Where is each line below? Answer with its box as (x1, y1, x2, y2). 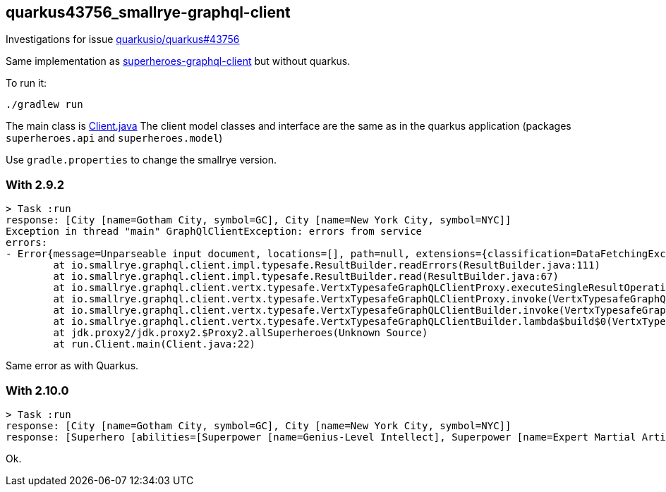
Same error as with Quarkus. (6, 359, 139, 372)
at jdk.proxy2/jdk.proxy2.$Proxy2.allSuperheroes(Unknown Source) (53, 327, 428, 339)
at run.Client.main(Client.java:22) (53, 338, 256, 350)
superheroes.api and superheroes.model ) (6, 132, 223, 144)
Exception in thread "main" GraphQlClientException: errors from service (6, 226, 423, 238)
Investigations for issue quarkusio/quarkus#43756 (6, 33, 240, 46)
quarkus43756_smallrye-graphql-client (6, 4, 291, 21)
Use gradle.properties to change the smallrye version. (6, 154, 277, 166)
